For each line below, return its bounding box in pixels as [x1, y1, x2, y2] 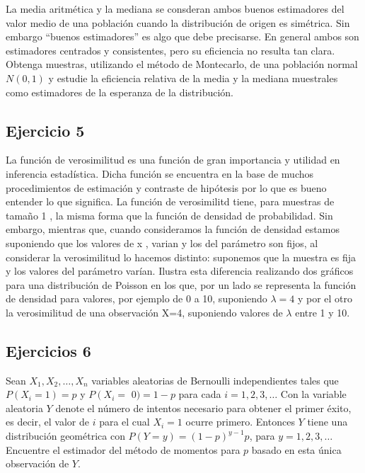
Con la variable [280, 387, 347, 401]
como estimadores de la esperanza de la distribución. [6, 84, 234, 99]
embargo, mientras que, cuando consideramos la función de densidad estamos [6, 222, 340, 236]
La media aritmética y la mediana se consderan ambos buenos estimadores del [6, 1, 344, 16]
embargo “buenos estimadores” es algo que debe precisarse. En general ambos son [6, 29, 359, 44]
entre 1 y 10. [295, 304, 350, 319]
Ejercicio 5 [6, 119, 85, 141]
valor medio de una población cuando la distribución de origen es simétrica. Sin [6, 15, 350, 30]
